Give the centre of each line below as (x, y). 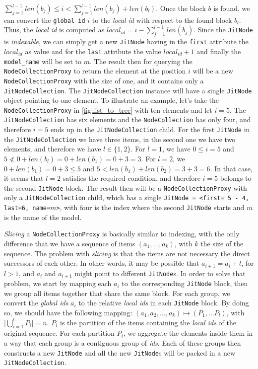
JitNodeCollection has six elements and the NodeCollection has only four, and (128, 119)
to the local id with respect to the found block (162, 20)
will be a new (213, 71)
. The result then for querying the (141, 61)
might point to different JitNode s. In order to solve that (160, 273)
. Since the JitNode (223, 30)
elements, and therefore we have (53, 149)
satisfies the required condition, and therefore (131, 178)
